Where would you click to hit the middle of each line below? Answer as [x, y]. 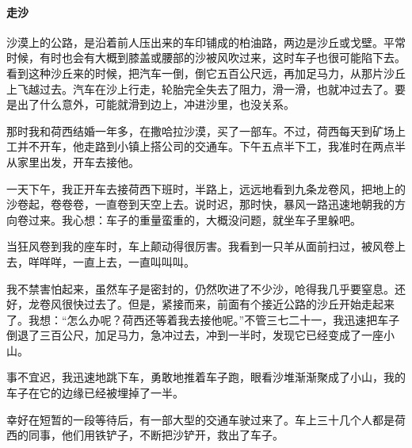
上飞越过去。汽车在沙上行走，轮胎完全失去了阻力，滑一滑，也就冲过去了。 [200, 88]
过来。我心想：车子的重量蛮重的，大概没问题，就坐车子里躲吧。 [195, 219]
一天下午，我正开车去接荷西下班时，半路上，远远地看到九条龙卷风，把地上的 [206, 188]
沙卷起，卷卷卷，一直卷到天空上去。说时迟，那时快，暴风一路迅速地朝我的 [200, 204]
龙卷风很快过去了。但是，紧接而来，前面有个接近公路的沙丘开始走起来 [211, 304]
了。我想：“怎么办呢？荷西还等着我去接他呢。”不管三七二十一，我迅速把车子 [203, 319]
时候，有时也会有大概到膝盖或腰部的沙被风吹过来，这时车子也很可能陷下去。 [206, 57]
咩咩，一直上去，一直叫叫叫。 [117, 261]
